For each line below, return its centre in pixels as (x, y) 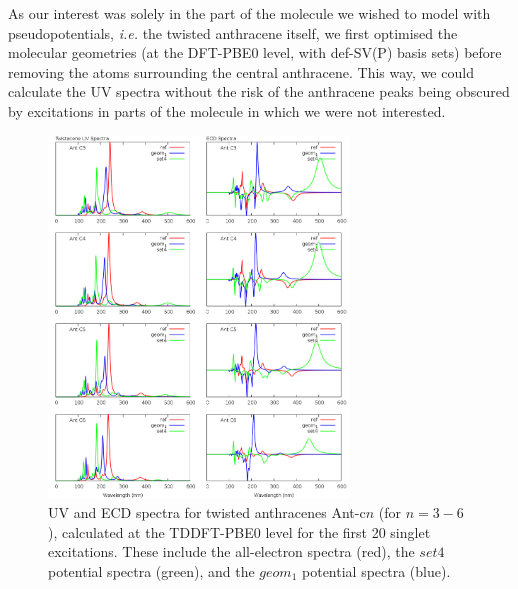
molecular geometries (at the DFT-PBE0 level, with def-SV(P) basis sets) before (255, 52)
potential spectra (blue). (376, 570)
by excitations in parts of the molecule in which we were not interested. (227, 110)
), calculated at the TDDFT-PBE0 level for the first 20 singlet (239, 531)
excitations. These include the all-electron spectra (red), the (231, 551)
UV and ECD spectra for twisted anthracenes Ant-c (207, 512)
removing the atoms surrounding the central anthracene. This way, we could (241, 71)
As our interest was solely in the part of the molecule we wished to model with (249, 13)
